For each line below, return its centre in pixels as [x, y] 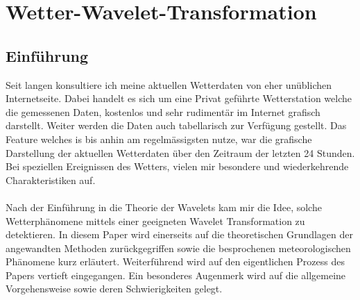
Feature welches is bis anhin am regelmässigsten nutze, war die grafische [159, 139]
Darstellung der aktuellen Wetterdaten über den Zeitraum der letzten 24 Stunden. [180, 152]
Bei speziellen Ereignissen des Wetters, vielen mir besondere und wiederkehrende [177, 166]
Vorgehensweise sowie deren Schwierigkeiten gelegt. [114, 289]
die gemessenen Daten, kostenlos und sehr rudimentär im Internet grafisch [163, 111]
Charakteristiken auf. [51, 180]
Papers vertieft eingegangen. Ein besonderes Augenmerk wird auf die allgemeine [176, 275]
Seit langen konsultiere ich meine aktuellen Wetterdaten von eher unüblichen [169, 84]
